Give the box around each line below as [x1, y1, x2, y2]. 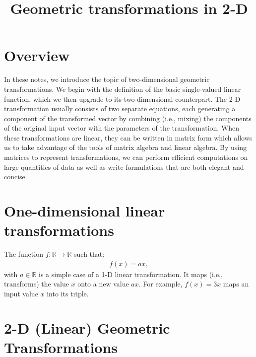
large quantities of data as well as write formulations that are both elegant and [4, 161, 244, 172]
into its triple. [47, 288, 89, 298]
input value [4, 288, 38, 298]
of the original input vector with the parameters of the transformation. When [4, 123, 240, 133]
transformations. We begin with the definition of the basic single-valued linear [4, 83, 241, 94]
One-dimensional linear [4, 201, 165, 221]
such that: [74, 249, 105, 259]
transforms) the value [4, 279, 69, 289]
